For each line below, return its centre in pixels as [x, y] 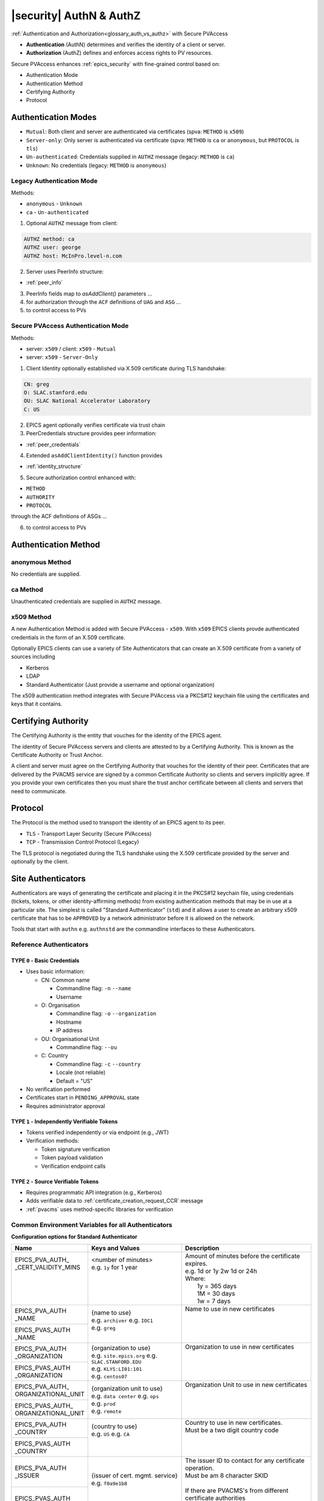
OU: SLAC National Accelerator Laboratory [87, 401]
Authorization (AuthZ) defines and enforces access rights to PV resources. [119, 53]
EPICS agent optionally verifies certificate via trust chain [96, 425]
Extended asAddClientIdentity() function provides [94, 455]
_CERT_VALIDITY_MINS [48, 1267]
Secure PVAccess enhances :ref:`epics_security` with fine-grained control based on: [115, 64]
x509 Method [31, 617]
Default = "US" [74, 1081]
